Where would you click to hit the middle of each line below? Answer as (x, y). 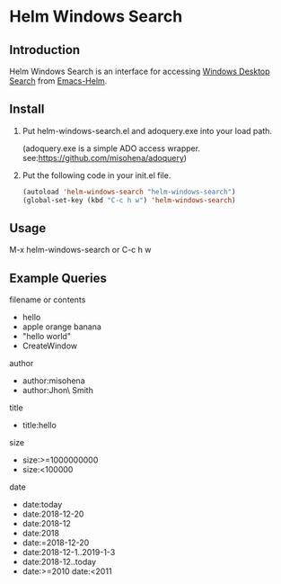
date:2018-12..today (59, 562)
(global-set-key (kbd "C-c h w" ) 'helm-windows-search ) (129, 200)
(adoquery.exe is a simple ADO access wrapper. (111, 148)
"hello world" (47, 337)
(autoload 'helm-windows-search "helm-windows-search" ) (129, 192)
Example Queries (58, 278)
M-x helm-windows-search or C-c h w (80, 250)
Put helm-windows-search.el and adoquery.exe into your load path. (147, 130)
